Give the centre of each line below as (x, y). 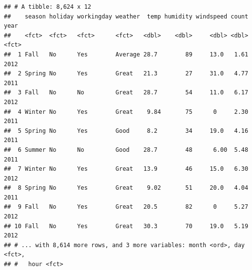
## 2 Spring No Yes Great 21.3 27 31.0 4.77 (126, 74)
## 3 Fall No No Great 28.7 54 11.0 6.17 (126, 93)
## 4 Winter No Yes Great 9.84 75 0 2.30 (126, 112)
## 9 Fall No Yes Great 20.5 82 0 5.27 (126, 207)
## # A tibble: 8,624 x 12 (48, 7)
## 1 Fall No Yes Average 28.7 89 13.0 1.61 (126, 54)
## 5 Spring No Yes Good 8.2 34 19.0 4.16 (126, 131)
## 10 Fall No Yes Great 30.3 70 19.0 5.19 (126, 226)
